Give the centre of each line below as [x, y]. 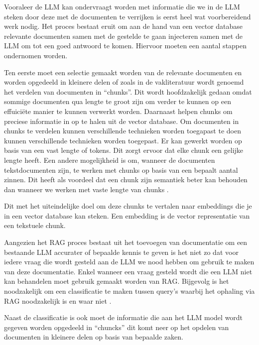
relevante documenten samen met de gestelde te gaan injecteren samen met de [123, 36]
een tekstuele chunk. [35, 225]
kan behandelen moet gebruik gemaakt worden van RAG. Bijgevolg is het [117, 281]
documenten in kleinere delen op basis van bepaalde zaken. [94, 337]
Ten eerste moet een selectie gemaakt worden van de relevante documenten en [123, 72]
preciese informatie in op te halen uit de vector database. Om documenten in [122, 121]
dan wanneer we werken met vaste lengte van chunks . [86, 189]
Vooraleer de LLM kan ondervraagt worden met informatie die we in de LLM [122, 6]
